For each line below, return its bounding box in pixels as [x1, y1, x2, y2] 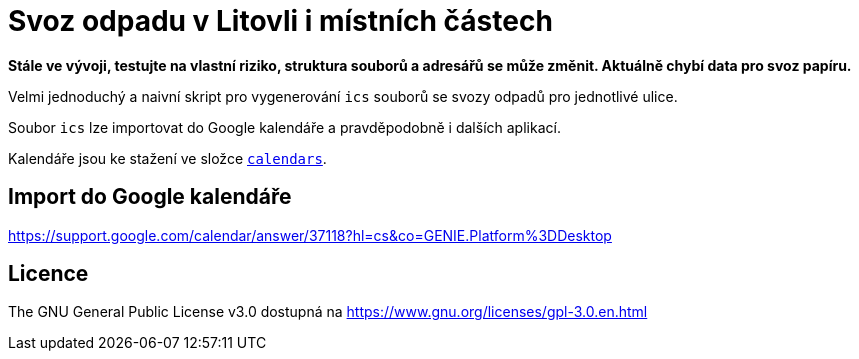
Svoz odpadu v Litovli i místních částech [8, 4, 553, 38]
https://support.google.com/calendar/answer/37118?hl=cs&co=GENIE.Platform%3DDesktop [8, 226, 612, 244]
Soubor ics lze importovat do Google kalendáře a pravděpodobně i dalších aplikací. [8, 118, 561, 136]
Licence [8, 261, 89, 287]
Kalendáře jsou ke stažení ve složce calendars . [8, 149, 327, 167]
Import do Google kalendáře [8, 184, 292, 210]
